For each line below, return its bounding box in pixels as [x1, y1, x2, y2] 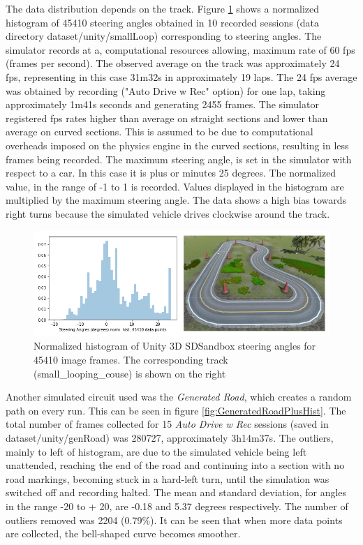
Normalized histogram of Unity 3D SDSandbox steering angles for [34, 338, 316, 353]
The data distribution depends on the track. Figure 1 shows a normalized [6, 1, 320, 15]
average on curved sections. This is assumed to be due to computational [6, 124, 313, 139]
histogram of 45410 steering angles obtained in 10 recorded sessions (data [6, 15, 320, 29]
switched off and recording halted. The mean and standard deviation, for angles [6, 485, 347, 500]
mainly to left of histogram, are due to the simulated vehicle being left [6, 444, 307, 458]
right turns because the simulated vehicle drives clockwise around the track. [6, 206, 330, 221]
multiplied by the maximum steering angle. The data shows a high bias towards [6, 193, 347, 207]
